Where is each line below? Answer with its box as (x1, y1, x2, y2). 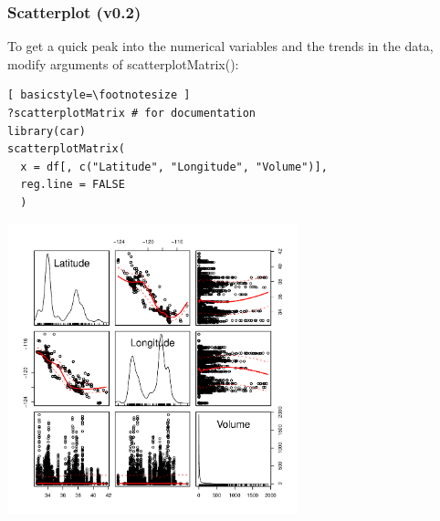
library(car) (7, 124, 86, 138)
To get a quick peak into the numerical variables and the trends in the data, (7, 36, 434, 56)
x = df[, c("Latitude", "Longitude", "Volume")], (20, 160, 328, 173)
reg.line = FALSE (20, 178, 125, 192)
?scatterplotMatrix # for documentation (7, 107, 257, 120)
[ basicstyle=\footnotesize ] (7, 89, 191, 102)
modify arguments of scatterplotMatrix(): (7, 54, 239, 73)
